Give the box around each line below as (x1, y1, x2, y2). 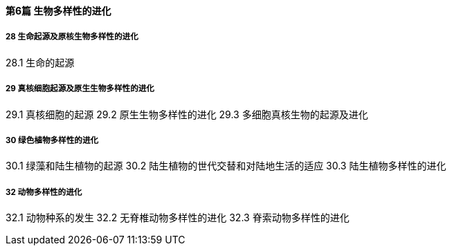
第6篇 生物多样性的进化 (6, 5, 111, 17)
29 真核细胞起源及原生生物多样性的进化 (6, 84, 154, 94)
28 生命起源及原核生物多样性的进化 (6, 32, 138, 42)
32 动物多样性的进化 (6, 187, 82, 197)
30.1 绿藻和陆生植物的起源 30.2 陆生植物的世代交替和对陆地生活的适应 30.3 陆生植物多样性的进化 (6, 160, 446, 172)
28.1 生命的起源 (6, 56, 75, 68)
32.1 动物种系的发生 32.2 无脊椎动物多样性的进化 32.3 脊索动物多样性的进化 (6, 212, 350, 224)
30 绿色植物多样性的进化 (6, 135, 99, 145)
